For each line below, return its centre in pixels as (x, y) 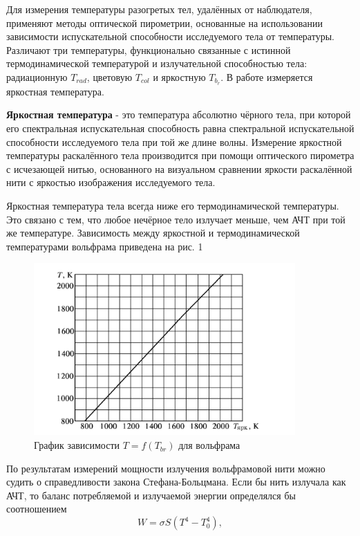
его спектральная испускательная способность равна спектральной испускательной (180, 128)
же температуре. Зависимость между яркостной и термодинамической (153, 233)
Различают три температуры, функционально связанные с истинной (149, 49)
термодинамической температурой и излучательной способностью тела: (157, 63)
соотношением (37, 509)
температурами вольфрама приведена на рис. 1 (105, 246)
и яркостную (179, 76)
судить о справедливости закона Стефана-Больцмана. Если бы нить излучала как (176, 482)
